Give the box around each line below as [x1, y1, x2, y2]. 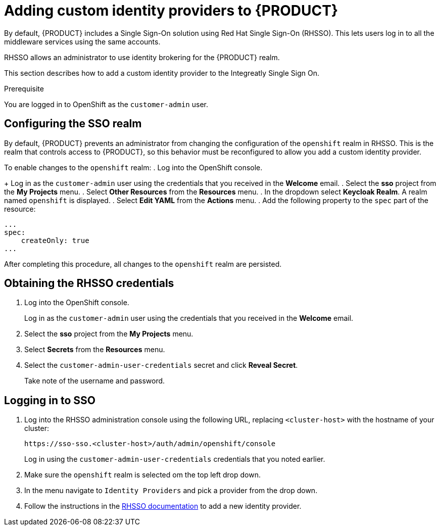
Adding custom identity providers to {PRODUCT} [4, 2, 338, 19]
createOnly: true [21, 236, 89, 245]
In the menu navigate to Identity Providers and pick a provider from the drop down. [24, 486, 318, 495]
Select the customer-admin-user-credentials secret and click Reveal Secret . [24, 361, 298, 370]
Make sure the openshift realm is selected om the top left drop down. [24, 470, 261, 479]
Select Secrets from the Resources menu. [24, 345, 165, 354]
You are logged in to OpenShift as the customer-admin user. [4, 100, 208, 109]
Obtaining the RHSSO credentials [4, 277, 174, 290]
